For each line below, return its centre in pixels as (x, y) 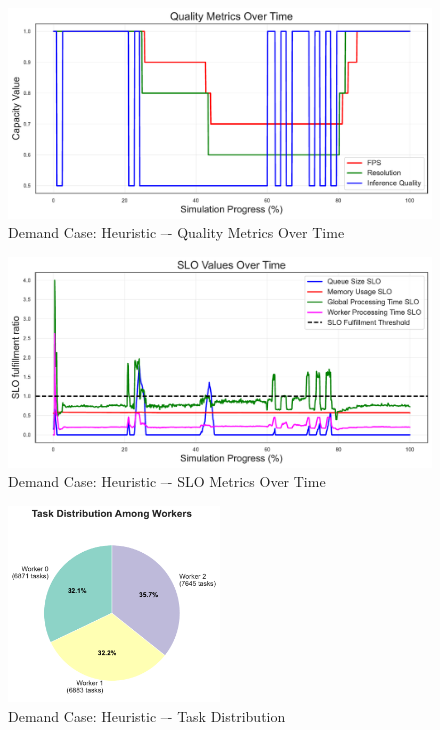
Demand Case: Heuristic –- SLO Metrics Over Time (167, 481)
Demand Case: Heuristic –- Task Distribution (147, 715)
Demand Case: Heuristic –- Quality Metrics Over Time (176, 232)
